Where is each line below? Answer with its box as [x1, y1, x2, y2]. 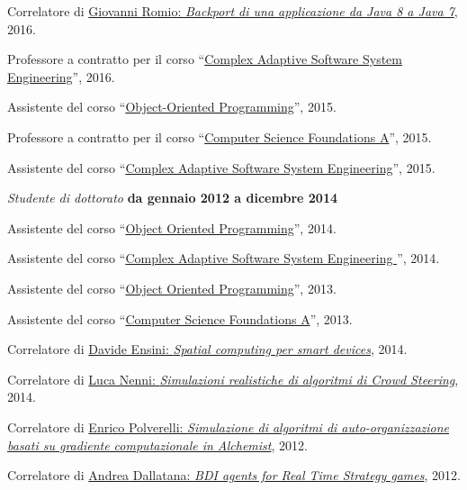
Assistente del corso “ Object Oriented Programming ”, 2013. [7, 278, 337, 297]
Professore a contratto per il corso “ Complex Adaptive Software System [7, 50, 402, 68]
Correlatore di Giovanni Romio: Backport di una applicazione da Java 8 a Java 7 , [7, 2, 458, 20]
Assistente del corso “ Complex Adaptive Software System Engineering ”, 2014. [7, 249, 440, 268]
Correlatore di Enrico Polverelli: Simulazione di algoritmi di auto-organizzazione [7, 417, 450, 436]
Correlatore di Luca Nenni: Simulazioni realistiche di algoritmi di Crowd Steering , [7, 369, 459, 388]
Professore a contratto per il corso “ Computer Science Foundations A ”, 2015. [7, 127, 432, 146]
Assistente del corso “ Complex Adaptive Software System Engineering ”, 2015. [7, 158, 436, 177]
